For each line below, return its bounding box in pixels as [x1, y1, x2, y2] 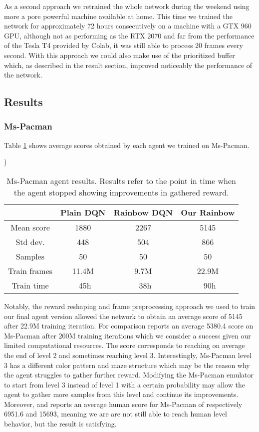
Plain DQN [60, 206, 106, 218]
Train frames [8, 264, 53, 276]
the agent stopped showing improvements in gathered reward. [13, 186, 229, 198]
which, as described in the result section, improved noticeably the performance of [4, 59, 253, 70]
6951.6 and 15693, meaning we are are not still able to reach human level [4, 408, 227, 419]
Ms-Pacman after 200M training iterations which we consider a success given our [4, 330, 251, 340]
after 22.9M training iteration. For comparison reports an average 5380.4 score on [4, 320, 254, 331]
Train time [11, 279, 49, 291]
